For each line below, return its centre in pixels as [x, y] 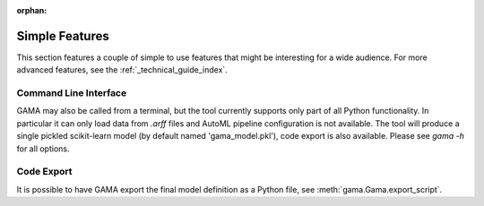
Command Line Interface [72, 93]
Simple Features [63, 36]
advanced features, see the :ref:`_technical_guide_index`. [122, 70]
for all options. [43, 149]
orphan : [32, 10]
